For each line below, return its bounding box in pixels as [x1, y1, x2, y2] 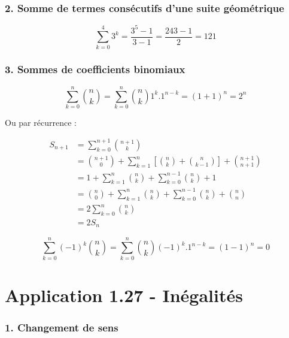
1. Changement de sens [5, 319, 118, 334]
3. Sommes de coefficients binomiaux [5, 62, 185, 77]
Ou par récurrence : [5, 116, 77, 128]
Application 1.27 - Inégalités [5, 282, 243, 307]
